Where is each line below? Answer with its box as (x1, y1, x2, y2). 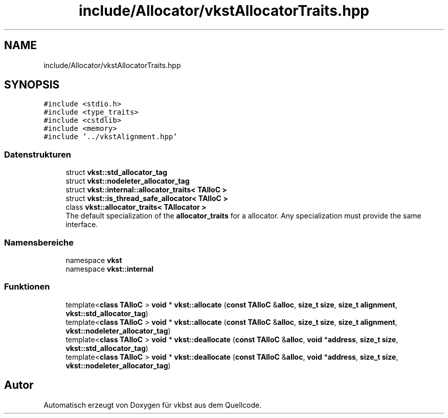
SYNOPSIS (4, 78, 60, 92)
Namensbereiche (4, 237, 74, 248)
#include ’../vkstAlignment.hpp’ (43, 133, 177, 141)
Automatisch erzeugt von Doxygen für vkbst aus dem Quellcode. (43, 400, 262, 409)
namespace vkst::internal (65, 264, 154, 273)
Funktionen (4, 281, 50, 292)
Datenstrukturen (4, 149, 71, 160)
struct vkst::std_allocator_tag (65, 168, 167, 177)
